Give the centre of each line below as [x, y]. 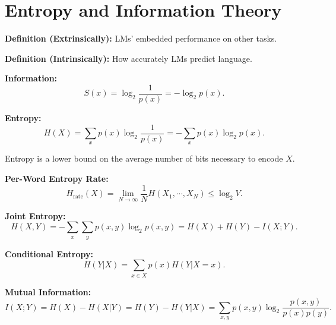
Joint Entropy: [35, 215]
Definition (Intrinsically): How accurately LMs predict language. [129, 58]
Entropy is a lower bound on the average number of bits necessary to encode [144, 158]
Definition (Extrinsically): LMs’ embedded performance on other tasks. [141, 38]
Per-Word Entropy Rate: [57, 179]
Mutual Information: [48, 291]
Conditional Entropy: [49, 253]
